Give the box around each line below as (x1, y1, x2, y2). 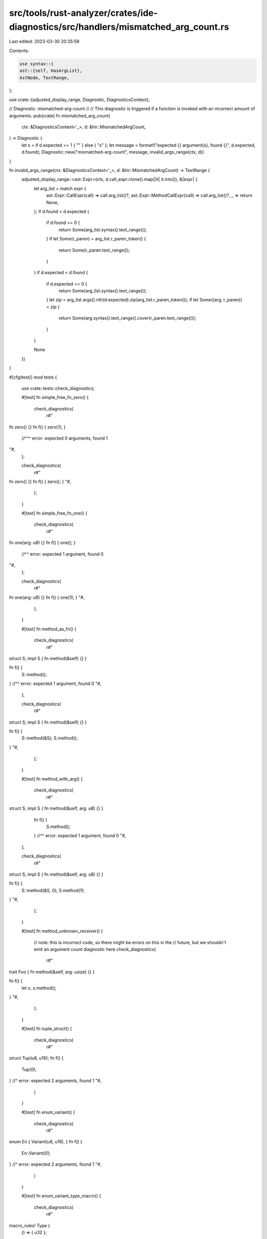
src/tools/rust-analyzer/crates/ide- (9, 7, 158, 18)
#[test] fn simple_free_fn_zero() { (21, 394, 89, 400)
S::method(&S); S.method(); (21, 735, 78, 741)
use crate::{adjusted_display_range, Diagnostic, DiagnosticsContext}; (9, 97, 150, 103)
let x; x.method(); (21, 985, 57, 991)
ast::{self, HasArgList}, (19, 68, 83, 74)
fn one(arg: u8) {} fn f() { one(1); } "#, (9, 594, 85, 600)
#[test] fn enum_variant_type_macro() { (21, 1193, 101, 1199)
